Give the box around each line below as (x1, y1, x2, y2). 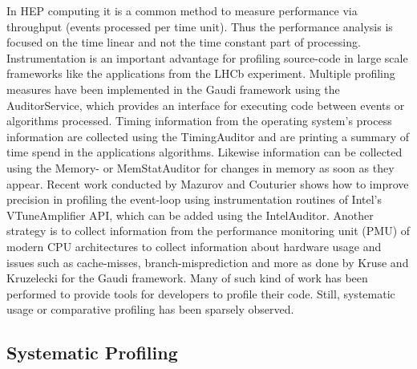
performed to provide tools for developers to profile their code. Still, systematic (6, 285, 395, 302)
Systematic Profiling (6, 340, 178, 365)
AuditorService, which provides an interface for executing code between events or (6, 96, 405, 113)
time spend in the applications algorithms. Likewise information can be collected (6, 144, 403, 160)
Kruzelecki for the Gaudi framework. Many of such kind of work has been (6, 270, 368, 286)
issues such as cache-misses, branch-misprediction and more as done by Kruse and (6, 253, 409, 270)
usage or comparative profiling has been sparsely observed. (6, 301, 294, 318)
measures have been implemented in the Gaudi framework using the (6, 80, 340, 97)
